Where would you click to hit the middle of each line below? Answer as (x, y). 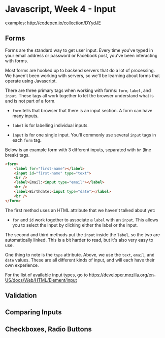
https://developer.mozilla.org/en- (122, 275)
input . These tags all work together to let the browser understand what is (80, 95)
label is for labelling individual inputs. (50, 125)
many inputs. (25, 116)
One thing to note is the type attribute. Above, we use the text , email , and (80, 254)
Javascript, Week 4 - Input (61, 9)
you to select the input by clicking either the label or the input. (75, 225)
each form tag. (27, 140)
